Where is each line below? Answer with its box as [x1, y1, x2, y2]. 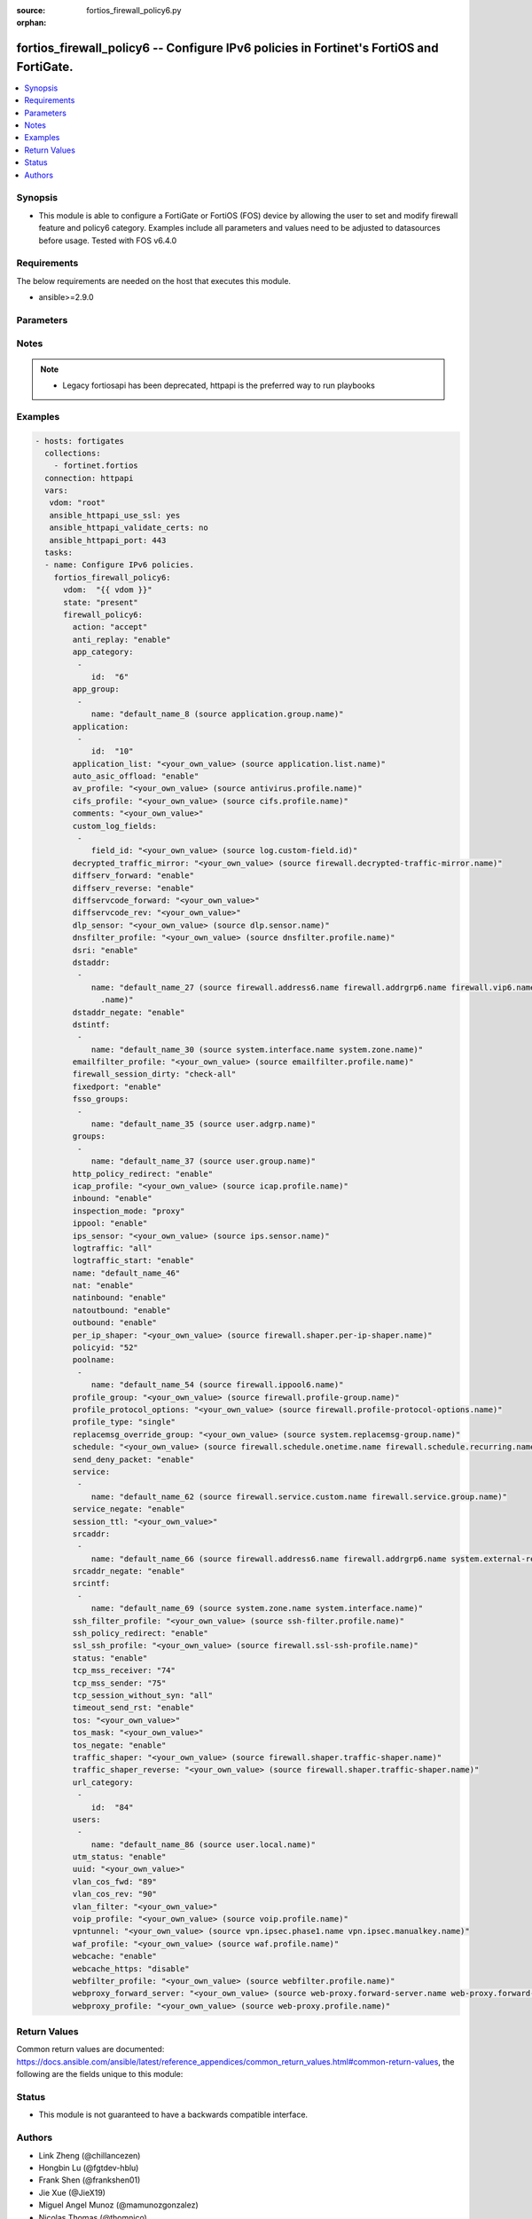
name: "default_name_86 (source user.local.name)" [90, 1839, 317, 1850]
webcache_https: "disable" [72, 1963, 190, 1974]
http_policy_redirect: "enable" [72, 1168, 213, 1179]
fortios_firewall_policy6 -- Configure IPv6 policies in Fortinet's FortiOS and [16, 41, 439, 56]
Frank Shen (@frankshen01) [38, 2175, 141, 2185]
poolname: [72, 1354, 115, 1365]
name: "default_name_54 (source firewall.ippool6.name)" [90, 1380, 344, 1390]
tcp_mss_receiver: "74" [72, 1665, 176, 1676]
